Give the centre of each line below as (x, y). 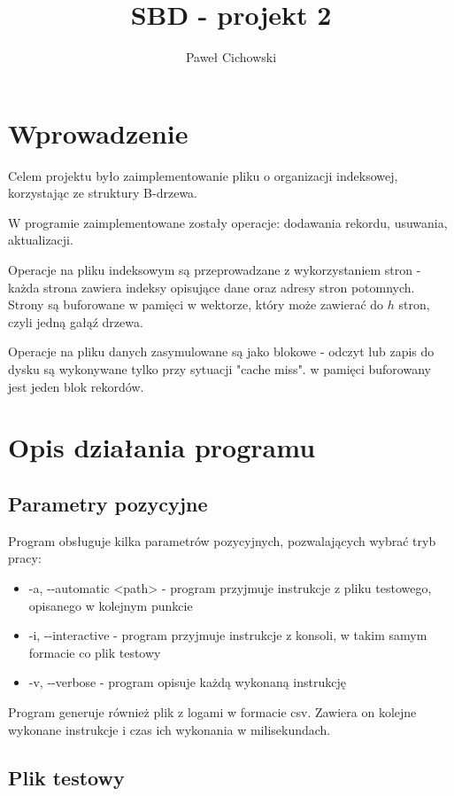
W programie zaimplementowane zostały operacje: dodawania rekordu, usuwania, (228, 222)
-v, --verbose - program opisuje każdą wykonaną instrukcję (187, 682)
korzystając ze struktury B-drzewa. (103, 193)
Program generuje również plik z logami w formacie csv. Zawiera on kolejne (212, 711)
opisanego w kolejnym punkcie (111, 605)
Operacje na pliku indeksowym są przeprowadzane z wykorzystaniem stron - (215, 270)
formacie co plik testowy (95, 652)
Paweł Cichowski (231, 57)
